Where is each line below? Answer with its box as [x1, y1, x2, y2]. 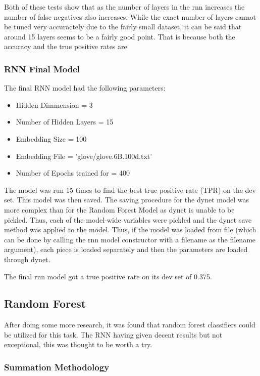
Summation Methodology [4, 361, 110, 373]
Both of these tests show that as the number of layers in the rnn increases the [4, 2, 245, 12]
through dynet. [4, 254, 50, 264]
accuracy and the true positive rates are [4, 41, 127, 52]
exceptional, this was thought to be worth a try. [4, 339, 152, 350]
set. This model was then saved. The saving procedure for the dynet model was [4, 194, 249, 205]
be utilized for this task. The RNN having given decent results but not [4, 329, 223, 340]
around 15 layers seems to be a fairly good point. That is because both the [4, 31, 235, 41]
